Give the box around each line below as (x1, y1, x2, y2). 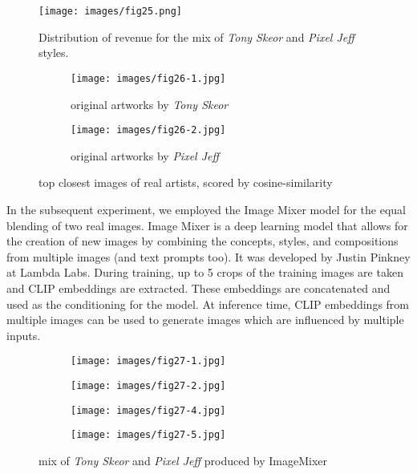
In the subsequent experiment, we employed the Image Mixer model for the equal (6, 201, 407, 217)
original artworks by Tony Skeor (71, 95, 229, 112)
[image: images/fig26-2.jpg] (71, 124, 226, 136)
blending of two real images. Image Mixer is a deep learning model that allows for (6, 217, 408, 233)
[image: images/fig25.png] (38, 6, 182, 17)
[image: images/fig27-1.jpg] (71, 355, 226, 367)
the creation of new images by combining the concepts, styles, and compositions (6, 233, 399, 249)
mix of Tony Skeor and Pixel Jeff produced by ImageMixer (38, 452, 328, 468)
